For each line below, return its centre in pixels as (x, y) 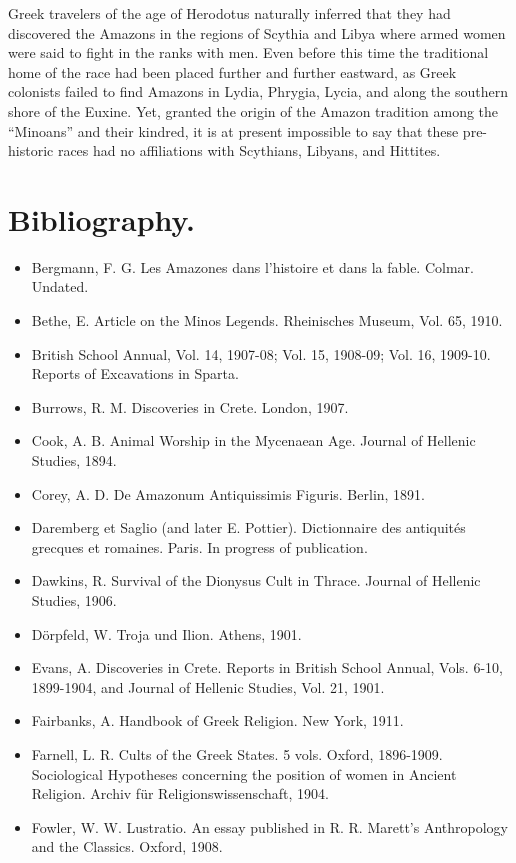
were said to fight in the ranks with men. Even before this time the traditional (248, 52)
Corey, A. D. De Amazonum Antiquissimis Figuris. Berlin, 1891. (228, 493)
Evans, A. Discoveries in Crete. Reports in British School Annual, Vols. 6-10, (267, 667)
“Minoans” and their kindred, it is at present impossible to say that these (233, 130)
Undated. (60, 286)
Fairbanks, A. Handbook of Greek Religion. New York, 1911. (217, 720)
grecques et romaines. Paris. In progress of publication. (199, 546)
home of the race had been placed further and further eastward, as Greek (232, 71)
